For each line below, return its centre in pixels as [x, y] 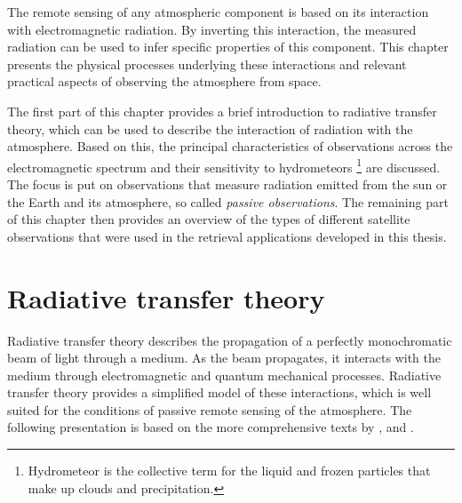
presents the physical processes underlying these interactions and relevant [207, 64]
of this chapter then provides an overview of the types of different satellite [209, 219]
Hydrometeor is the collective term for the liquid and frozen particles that [229, 471]
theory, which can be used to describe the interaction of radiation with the [210, 128]
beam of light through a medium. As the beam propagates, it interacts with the [224, 358]
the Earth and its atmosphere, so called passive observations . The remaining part [228, 201]
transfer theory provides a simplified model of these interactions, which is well [219, 392]
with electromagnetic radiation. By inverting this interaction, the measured [212, 29]
